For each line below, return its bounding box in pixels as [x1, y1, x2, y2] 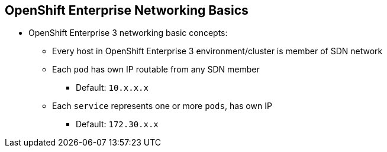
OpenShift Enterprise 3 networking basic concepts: [28, 28, 228, 38]
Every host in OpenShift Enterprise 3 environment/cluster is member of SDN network [52, 46, 383, 57]
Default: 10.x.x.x [76, 82, 149, 93]
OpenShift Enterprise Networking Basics [5, 3, 249, 18]
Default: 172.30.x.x [76, 119, 159, 130]
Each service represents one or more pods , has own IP [52, 101, 272, 111]
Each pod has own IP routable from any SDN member [52, 64, 260, 75]
